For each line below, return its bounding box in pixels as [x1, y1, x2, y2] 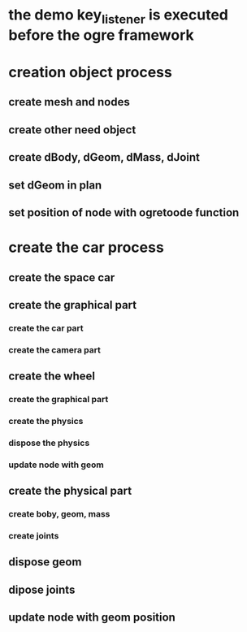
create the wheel [8, 370, 96, 383]
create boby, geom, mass [8, 509, 110, 520]
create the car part [8, 322, 84, 334]
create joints [8, 530, 59, 542]
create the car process [8, 238, 164, 257]
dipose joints [8, 582, 76, 596]
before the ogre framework [8, 26, 194, 44]
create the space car [8, 271, 115, 284]
